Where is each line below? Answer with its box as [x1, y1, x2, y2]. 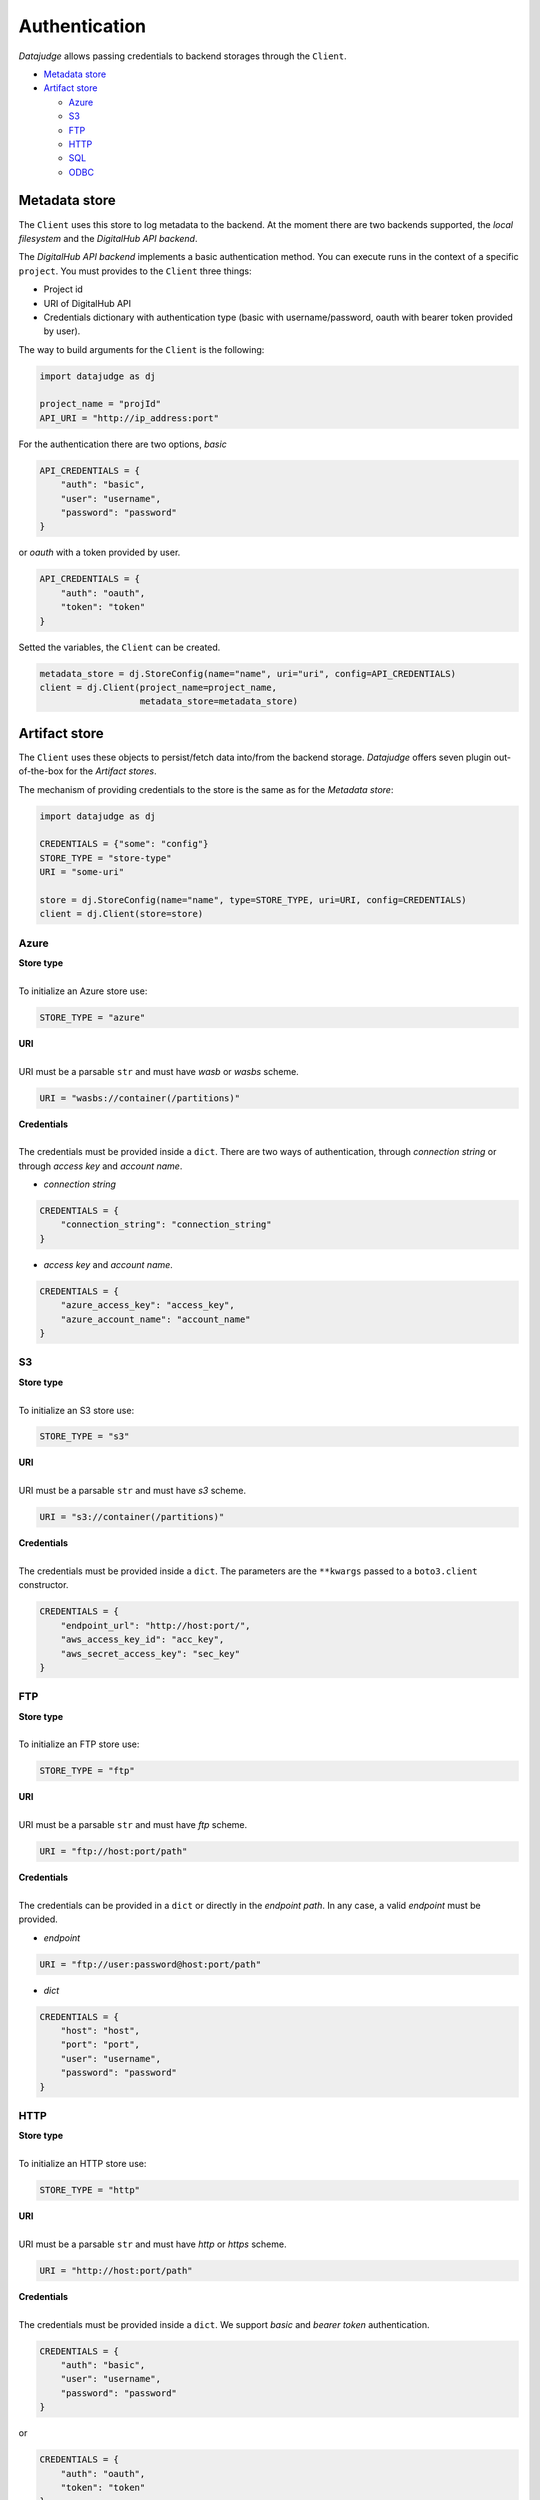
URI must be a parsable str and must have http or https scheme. [18, 2238, 287, 2250]
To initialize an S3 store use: [18, 1404, 135, 1416]
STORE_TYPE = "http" [39, 2185, 140, 2196]
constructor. [18, 1579, 69, 1591]
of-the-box [18, 765, 64, 777]
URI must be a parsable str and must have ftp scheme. [18, 1819, 248, 1831]
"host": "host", [60, 2025, 140, 2037]
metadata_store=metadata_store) [139, 696, 299, 707]
